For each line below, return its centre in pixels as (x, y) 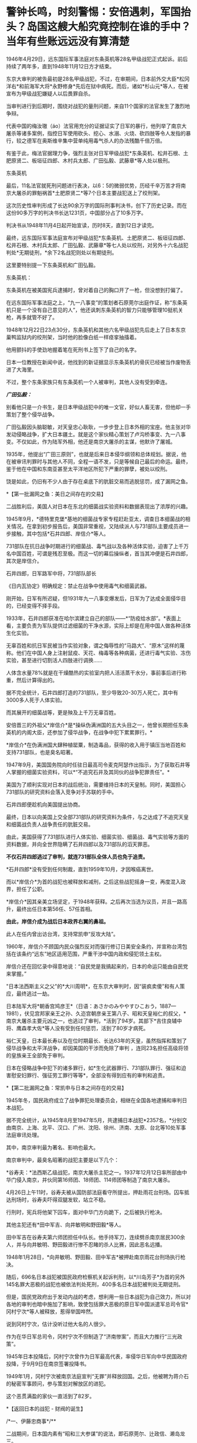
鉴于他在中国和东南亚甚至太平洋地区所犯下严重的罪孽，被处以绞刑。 (88, 469)
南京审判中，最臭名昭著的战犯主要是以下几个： (62, 1160)
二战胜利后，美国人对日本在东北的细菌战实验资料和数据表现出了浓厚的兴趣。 (98, 506)
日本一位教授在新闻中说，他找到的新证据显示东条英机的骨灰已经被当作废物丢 (98, 362)
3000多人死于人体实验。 (36, 700)
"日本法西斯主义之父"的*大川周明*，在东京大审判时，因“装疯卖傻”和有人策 (96, 986)
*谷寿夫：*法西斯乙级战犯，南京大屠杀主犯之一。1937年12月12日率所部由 (94, 1172)
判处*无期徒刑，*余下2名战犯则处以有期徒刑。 (62, 252)
